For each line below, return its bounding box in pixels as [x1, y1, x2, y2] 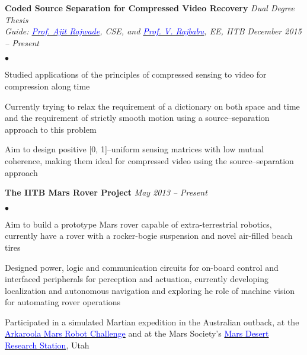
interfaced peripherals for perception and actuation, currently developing [5, 273, 268, 285]
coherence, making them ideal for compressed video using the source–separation [5, 154, 294, 167]
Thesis [5, 13, 28, 25]
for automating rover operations [5, 296, 121, 308]
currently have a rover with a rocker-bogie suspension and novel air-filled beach [5, 229, 293, 242]
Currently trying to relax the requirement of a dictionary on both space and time [5, 100, 300, 112]
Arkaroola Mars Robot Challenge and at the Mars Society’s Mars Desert [5, 327, 269, 340]
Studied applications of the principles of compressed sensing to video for [5, 68, 267, 81]
